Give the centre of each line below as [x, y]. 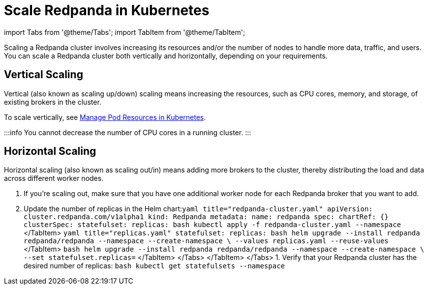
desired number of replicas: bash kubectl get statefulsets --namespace [154, 266]
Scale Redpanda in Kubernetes [107, 10]
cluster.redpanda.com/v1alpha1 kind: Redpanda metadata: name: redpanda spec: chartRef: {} [206, 217]
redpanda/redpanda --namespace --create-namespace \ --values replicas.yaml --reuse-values [206, 241]
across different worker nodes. [54, 178]
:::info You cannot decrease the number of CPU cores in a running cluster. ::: [128, 132]
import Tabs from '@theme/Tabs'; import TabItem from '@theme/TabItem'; [125, 32]
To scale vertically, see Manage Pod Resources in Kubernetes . [105, 117]
